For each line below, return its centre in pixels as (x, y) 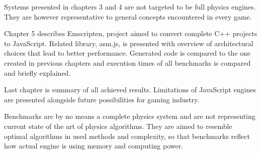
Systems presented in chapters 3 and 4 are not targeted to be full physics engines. (130, 7)
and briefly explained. (37, 72)
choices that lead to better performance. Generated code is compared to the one (127, 53)
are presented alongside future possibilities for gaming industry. (102, 99)
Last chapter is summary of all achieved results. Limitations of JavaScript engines (130, 90)
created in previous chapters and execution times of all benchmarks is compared (127, 62)
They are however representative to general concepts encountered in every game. (128, 16)
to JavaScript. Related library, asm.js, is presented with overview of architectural (129, 43)
